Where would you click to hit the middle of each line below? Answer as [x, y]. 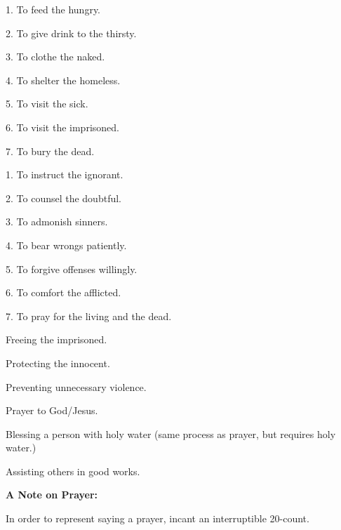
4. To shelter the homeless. [63, 80]
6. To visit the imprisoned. [62, 127]
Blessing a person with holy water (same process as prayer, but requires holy [171, 433]
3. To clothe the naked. [55, 57]
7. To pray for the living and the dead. [89, 316]
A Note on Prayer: [52, 495]
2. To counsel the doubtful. [63, 198]
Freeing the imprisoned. [56, 339]
